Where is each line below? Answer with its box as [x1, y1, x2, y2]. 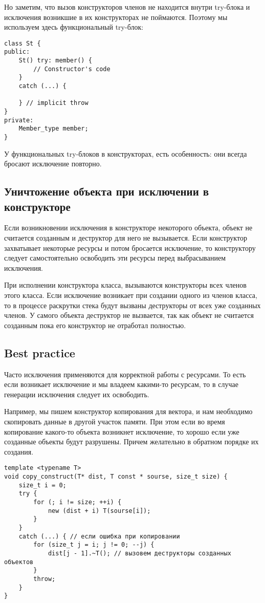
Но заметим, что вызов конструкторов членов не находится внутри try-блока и [4, 2, 250, 12]
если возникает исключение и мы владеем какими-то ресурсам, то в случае [4, 379, 238, 390]
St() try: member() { [18, 57, 92, 64]
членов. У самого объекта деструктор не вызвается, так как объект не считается [4, 310, 254, 320]
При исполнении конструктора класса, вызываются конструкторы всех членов [4, 279, 247, 290]
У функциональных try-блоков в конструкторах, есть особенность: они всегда [4, 148, 247, 159]
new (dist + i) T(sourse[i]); [48, 507, 151, 514]
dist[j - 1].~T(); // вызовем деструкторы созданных [48, 549, 231, 557]
